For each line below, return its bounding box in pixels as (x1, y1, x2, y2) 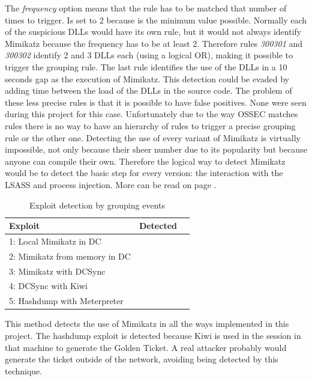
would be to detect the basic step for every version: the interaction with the (5, 166, 283, 179)
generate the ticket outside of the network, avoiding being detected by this (5, 353, 278, 365)
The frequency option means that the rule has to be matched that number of (5, 2, 287, 14)
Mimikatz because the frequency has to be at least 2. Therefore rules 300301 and (5, 37, 303, 49)
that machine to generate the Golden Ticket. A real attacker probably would (5, 341, 287, 353)
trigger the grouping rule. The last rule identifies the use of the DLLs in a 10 (5, 60, 287, 73)
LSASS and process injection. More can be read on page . (5, 178, 217, 190)
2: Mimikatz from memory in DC (9, 249, 131, 262)
